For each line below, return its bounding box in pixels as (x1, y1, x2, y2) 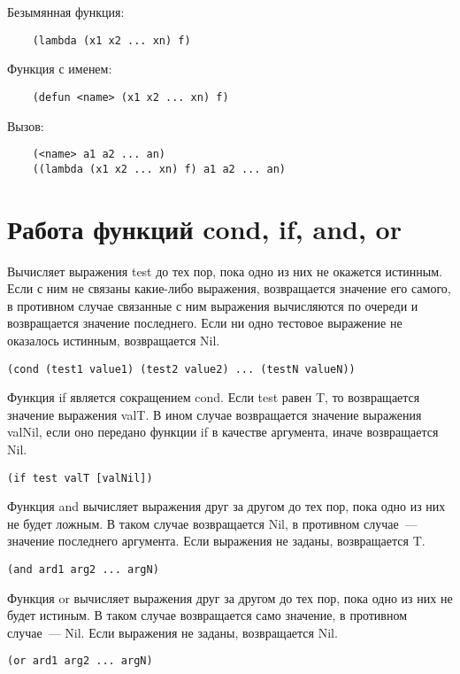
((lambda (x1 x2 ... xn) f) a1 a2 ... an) (32, 162, 286, 175)
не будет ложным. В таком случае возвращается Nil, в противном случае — (7, 514, 418, 532)
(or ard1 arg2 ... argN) (7, 655, 153, 668)
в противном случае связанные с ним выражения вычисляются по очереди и (7, 296, 418, 314)
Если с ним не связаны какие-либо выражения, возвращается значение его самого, (7, 279, 451, 298)
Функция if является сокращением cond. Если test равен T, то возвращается (7, 388, 420, 407)
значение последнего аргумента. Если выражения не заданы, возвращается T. (7, 531, 425, 550)
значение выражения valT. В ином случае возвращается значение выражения (7, 405, 422, 423)
